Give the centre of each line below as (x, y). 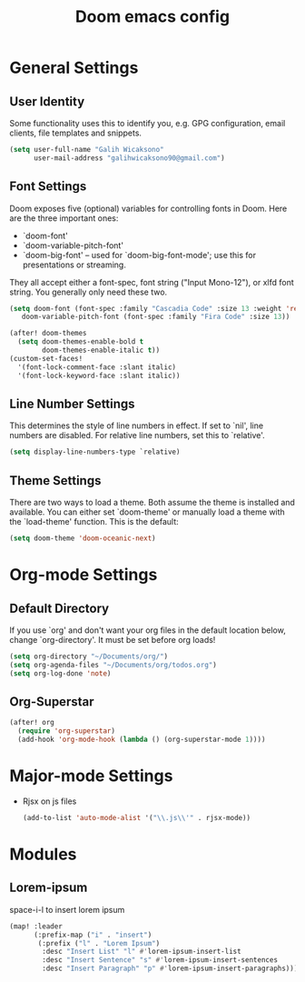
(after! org (32, 723)
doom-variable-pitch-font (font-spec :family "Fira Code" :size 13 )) (156, 317)
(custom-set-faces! (46, 358)
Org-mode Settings (84, 575)
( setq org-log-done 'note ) (60, 673)
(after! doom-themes (49, 334)
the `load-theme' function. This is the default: (94, 522)
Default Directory (59, 608)
